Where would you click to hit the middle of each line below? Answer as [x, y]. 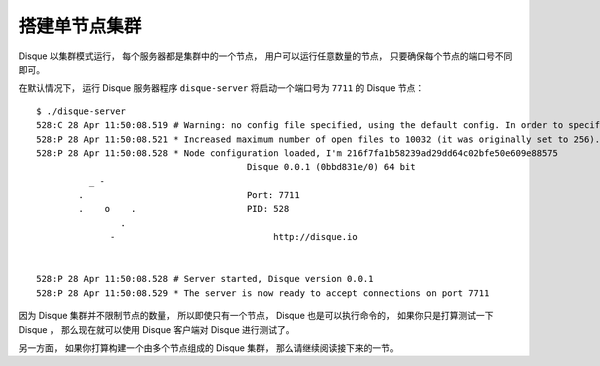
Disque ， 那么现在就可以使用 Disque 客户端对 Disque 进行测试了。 [156, 329]
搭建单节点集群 [80, 26]
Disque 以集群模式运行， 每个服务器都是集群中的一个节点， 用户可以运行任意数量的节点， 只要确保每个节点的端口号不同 [265, 56]
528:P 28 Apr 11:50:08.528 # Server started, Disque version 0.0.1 [205, 279]
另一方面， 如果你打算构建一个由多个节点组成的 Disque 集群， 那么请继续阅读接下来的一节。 [208, 347]
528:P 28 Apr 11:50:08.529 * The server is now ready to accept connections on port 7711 [263, 293]
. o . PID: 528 [184, 209]
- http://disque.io [234, 237]
